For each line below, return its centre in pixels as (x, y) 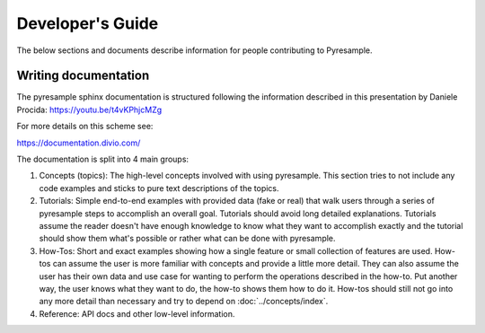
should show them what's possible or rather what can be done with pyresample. (187, 239)
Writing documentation (83, 76)
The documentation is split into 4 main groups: (102, 159)
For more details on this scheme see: (85, 127)
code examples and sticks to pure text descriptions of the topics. (159, 188)
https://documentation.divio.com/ (79, 143)
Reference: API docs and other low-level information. (137, 313)
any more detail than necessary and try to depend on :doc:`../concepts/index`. (184, 302)
